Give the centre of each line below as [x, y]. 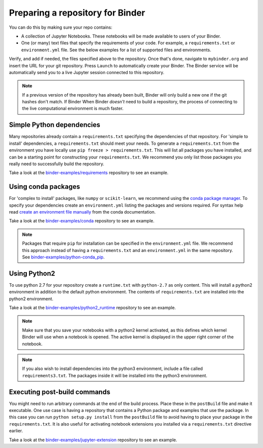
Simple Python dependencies [55, 125]
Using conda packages [45, 187]
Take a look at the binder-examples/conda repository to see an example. [82, 221]
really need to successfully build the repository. [57, 164]
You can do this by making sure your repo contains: [61, 27]
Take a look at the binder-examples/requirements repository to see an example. [89, 173]
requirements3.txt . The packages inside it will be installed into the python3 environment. [115, 375]
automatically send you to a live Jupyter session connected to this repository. [87, 72]
